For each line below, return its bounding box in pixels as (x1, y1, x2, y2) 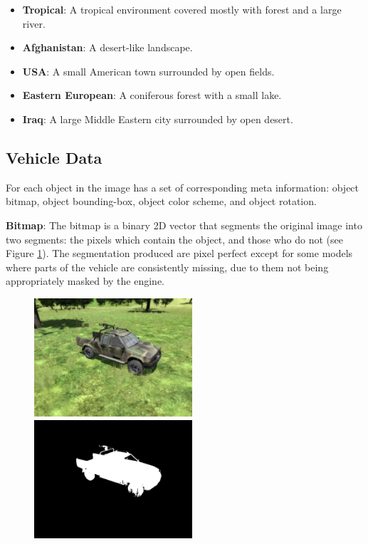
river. (22, 16, 46, 31)
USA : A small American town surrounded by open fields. (22, 63, 275, 78)
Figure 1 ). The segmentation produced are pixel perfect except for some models (6, 246, 353, 261)
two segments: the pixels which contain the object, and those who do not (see (6, 231, 343, 246)
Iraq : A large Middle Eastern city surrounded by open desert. (22, 111, 293, 126)
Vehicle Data (6, 146, 102, 168)
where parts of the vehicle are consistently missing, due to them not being (6, 259, 329, 274)
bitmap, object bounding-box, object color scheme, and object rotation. (6, 194, 317, 209)
